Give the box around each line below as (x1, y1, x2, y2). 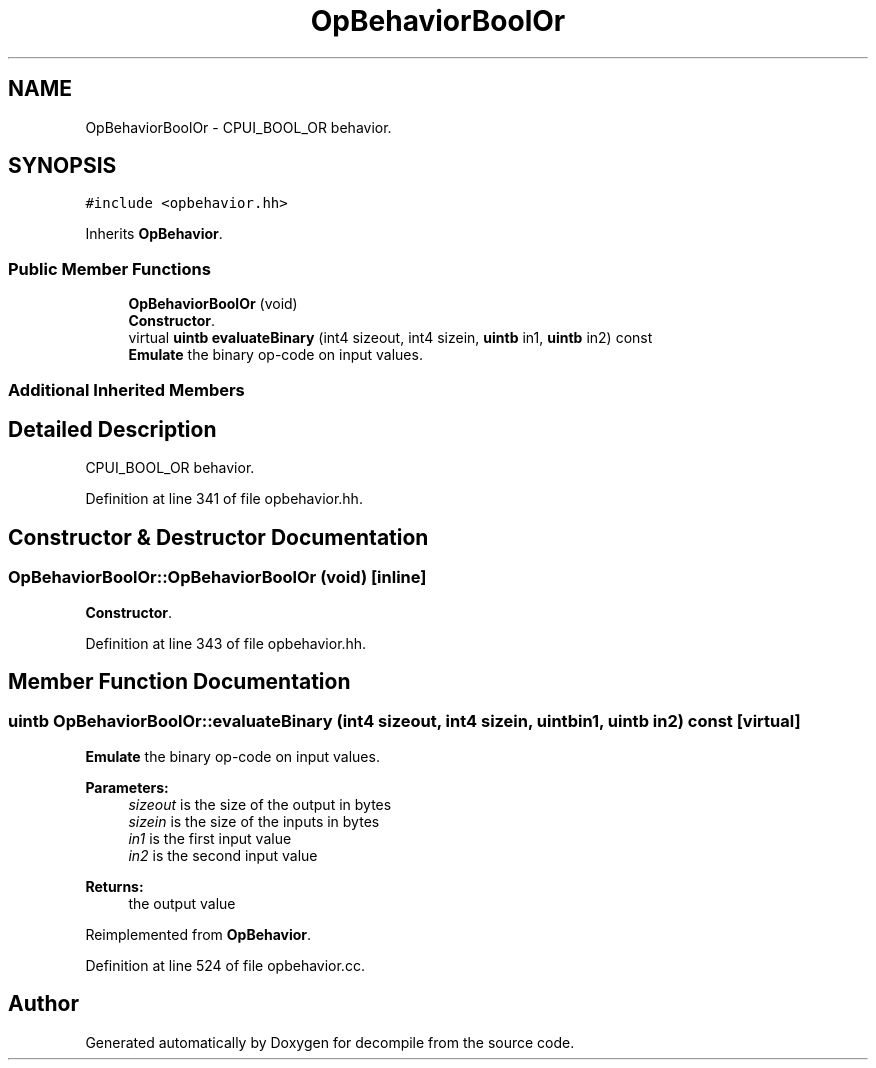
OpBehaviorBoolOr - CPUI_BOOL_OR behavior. (85, 118, 392, 136)
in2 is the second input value (128, 846, 318, 864)
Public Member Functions (8, 258, 211, 279)
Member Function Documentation (8, 669, 351, 695)
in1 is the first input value (128, 829, 292, 847)
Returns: (85, 877, 144, 895)
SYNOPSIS (8, 153, 117, 179)
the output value (128, 894, 236, 912)
